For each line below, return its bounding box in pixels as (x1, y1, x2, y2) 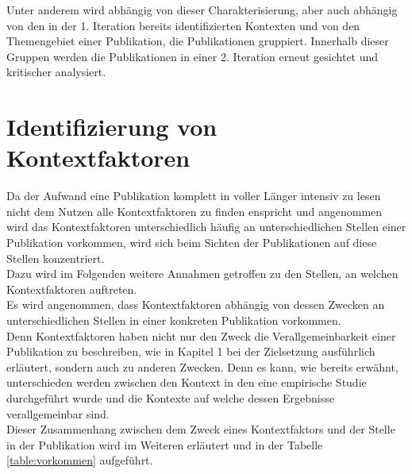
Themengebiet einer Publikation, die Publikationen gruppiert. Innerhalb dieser (6, 33, 389, 49)
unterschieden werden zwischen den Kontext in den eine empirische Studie (6, 374, 367, 391)
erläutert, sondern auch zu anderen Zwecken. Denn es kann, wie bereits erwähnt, (6, 358, 399, 375)
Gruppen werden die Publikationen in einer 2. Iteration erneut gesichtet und (6, 48, 379, 64)
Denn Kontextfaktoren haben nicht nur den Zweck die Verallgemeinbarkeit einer (6, 327, 396, 344)
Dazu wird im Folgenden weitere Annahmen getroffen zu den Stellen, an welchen (6, 265, 399, 282)
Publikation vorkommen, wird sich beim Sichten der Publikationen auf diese (6, 234, 377, 251)
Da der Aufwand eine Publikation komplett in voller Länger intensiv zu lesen (6, 187, 381, 204)
